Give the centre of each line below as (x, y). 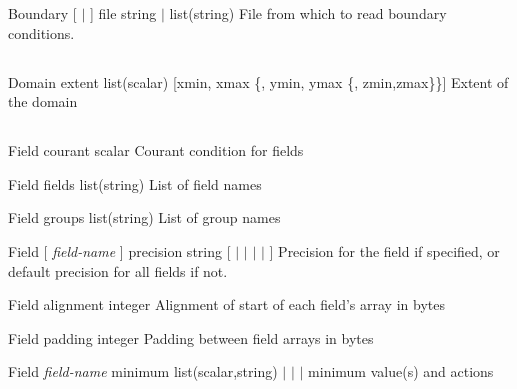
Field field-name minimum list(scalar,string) (143, 371)
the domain (43, 101)
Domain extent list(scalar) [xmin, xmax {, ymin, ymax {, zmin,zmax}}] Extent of (258, 81)
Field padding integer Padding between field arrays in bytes (191, 337)
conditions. (41, 32)
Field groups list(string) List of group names (144, 217)
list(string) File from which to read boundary (308, 13)
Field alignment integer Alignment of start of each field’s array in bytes (226, 304)
